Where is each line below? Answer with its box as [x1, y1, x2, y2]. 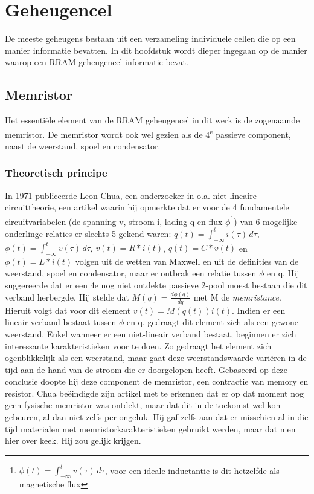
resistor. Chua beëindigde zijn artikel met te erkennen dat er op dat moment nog [5, 386, 304, 399]
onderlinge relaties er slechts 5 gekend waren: [5, 227, 171, 239]
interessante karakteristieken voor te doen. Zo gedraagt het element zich [5, 339, 272, 352]
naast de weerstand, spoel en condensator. [5, 139, 161, 152]
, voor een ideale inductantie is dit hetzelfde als [104, 464, 280, 476]
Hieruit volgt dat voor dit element [5, 304, 131, 316]
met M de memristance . [193, 290, 281, 303]
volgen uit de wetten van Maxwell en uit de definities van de [75, 255, 299, 267]
